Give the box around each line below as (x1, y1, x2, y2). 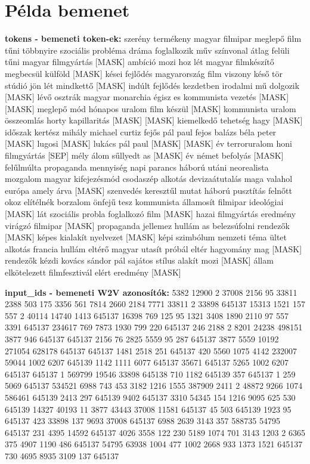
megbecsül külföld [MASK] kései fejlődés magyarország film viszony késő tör (5, 67, 283, 79)
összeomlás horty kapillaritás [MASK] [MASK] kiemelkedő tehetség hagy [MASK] (5, 114, 303, 126)
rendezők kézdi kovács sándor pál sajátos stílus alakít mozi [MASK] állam (5, 254, 274, 267)
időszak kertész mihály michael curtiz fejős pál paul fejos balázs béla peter (5, 125, 277, 138)
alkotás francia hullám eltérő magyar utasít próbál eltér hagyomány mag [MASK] (5, 242, 302, 255)
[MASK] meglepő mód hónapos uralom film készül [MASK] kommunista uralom (5, 102, 296, 115)
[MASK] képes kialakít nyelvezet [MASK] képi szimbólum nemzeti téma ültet (5, 231, 287, 243)
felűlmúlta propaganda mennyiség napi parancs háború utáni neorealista (5, 160, 269, 173)
